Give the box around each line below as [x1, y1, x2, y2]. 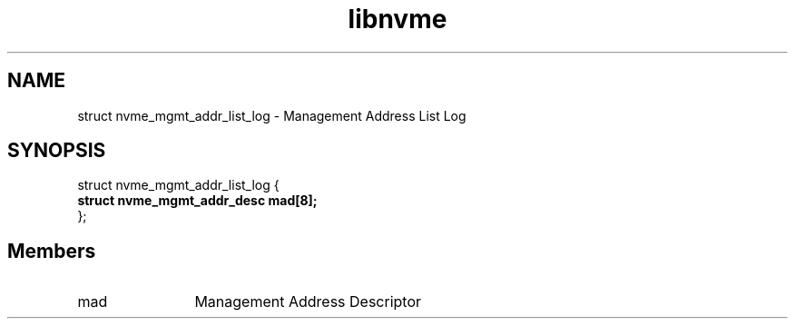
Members [7, 239, 96, 262]
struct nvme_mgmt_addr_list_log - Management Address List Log [77, 107, 466, 123]
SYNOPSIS [7, 139, 106, 163]
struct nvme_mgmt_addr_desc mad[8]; [77, 193, 318, 209]
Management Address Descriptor [194, 292, 422, 311]
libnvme [348, 4, 447, 35]
